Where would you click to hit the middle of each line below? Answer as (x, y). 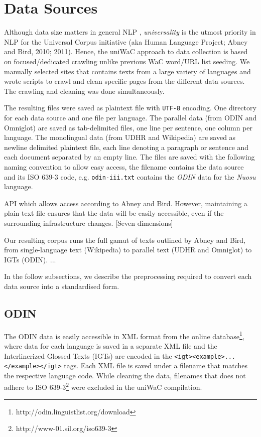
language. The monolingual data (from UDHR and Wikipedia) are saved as (120, 137)
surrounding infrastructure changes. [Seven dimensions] (89, 223)
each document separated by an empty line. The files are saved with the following (129, 157)
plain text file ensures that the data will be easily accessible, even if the (114, 213)
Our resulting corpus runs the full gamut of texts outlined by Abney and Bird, (125, 240)
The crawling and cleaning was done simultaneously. (84, 91)
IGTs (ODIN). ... (30, 259)
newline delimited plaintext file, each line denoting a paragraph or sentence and (126, 147)
